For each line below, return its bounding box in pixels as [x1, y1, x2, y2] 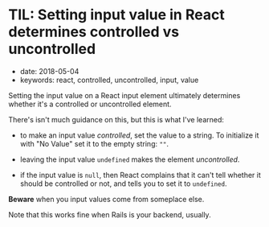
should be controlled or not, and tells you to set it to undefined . [19, 179, 227, 188]
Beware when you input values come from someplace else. [8, 194, 205, 204]
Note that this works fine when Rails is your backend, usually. [8, 209, 211, 219]
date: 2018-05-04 [19, 66, 79, 76]
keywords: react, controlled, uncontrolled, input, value [19, 75, 199, 85]
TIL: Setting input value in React [8, 6, 225, 24]
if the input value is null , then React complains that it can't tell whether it [19, 170, 261, 180]
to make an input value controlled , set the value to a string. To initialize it [19, 130, 259, 140]
